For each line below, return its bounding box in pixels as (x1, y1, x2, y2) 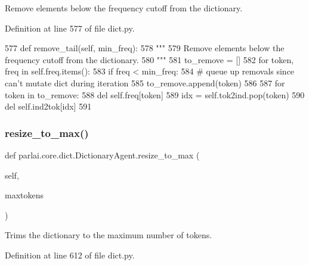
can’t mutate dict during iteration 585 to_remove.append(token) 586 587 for (5, 76, 285, 89)
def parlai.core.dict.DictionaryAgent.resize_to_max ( (5, 148, 200, 161)
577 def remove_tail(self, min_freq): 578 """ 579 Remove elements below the (5, 42, 285, 54)
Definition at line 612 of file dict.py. (5, 248, 135, 261)
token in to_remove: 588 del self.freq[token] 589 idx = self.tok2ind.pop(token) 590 (5, 88, 305, 101)
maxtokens (5, 189, 44, 201)
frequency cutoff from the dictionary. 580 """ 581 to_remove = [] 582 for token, (5, 53, 294, 66)
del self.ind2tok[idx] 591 (5, 100, 92, 113)
